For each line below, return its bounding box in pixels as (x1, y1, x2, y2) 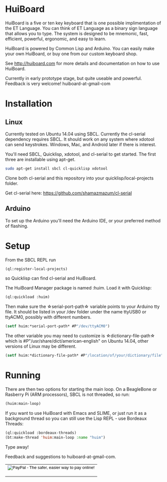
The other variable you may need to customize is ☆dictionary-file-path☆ (5, 333, 155, 339)
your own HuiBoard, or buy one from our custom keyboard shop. (5, 51, 138, 57)
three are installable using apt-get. (5, 156, 76, 162)
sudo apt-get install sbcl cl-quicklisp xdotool (5, 166, 108, 171)
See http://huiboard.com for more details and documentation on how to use (5, 60, 160, 66)
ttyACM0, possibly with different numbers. (5, 314, 92, 320)
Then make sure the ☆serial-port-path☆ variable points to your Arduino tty (5, 303, 160, 309)
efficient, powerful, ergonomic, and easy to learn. (5, 36, 106, 42)
